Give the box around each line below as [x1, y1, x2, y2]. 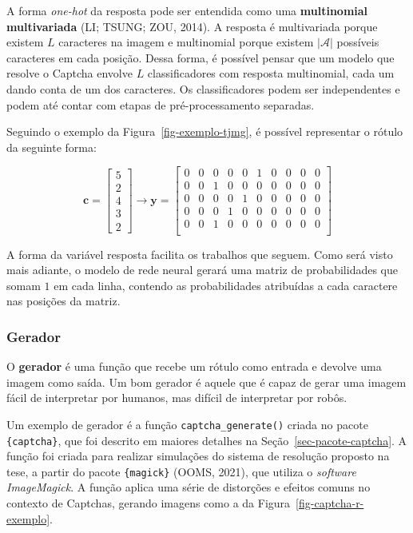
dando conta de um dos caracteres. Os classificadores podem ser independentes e [6, 80, 400, 97]
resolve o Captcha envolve [6, 65, 133, 82]
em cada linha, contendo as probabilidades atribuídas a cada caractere [54, 276, 398, 293]
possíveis [336, 34, 379, 50]
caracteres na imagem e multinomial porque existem [58, 34, 314, 50]
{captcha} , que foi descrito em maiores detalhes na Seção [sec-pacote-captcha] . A [6, 432, 407, 448]
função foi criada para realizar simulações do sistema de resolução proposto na [6, 447, 390, 464]
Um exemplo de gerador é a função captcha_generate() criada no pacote [6, 416, 368, 432]
